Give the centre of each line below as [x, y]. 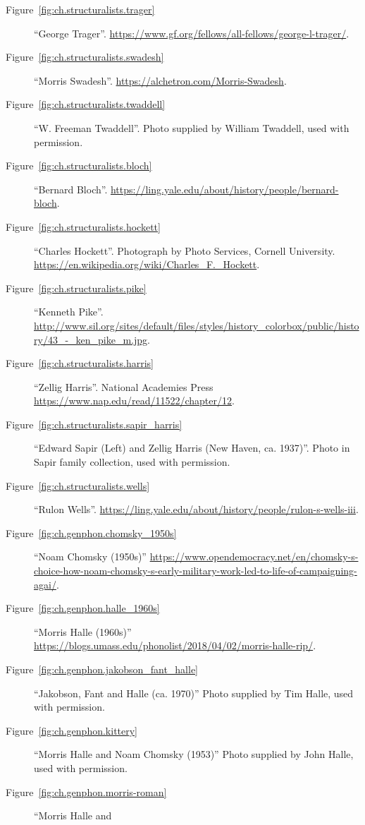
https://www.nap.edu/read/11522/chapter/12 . [134, 401]
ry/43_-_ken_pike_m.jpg [91, 339]
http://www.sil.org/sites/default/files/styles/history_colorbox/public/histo [197, 325]
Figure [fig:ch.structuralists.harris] [80, 363]
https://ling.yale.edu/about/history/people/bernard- [224, 189]
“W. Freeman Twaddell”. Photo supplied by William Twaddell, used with [192, 127]
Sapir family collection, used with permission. [132, 462]
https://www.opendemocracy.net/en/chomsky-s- [254, 556]
